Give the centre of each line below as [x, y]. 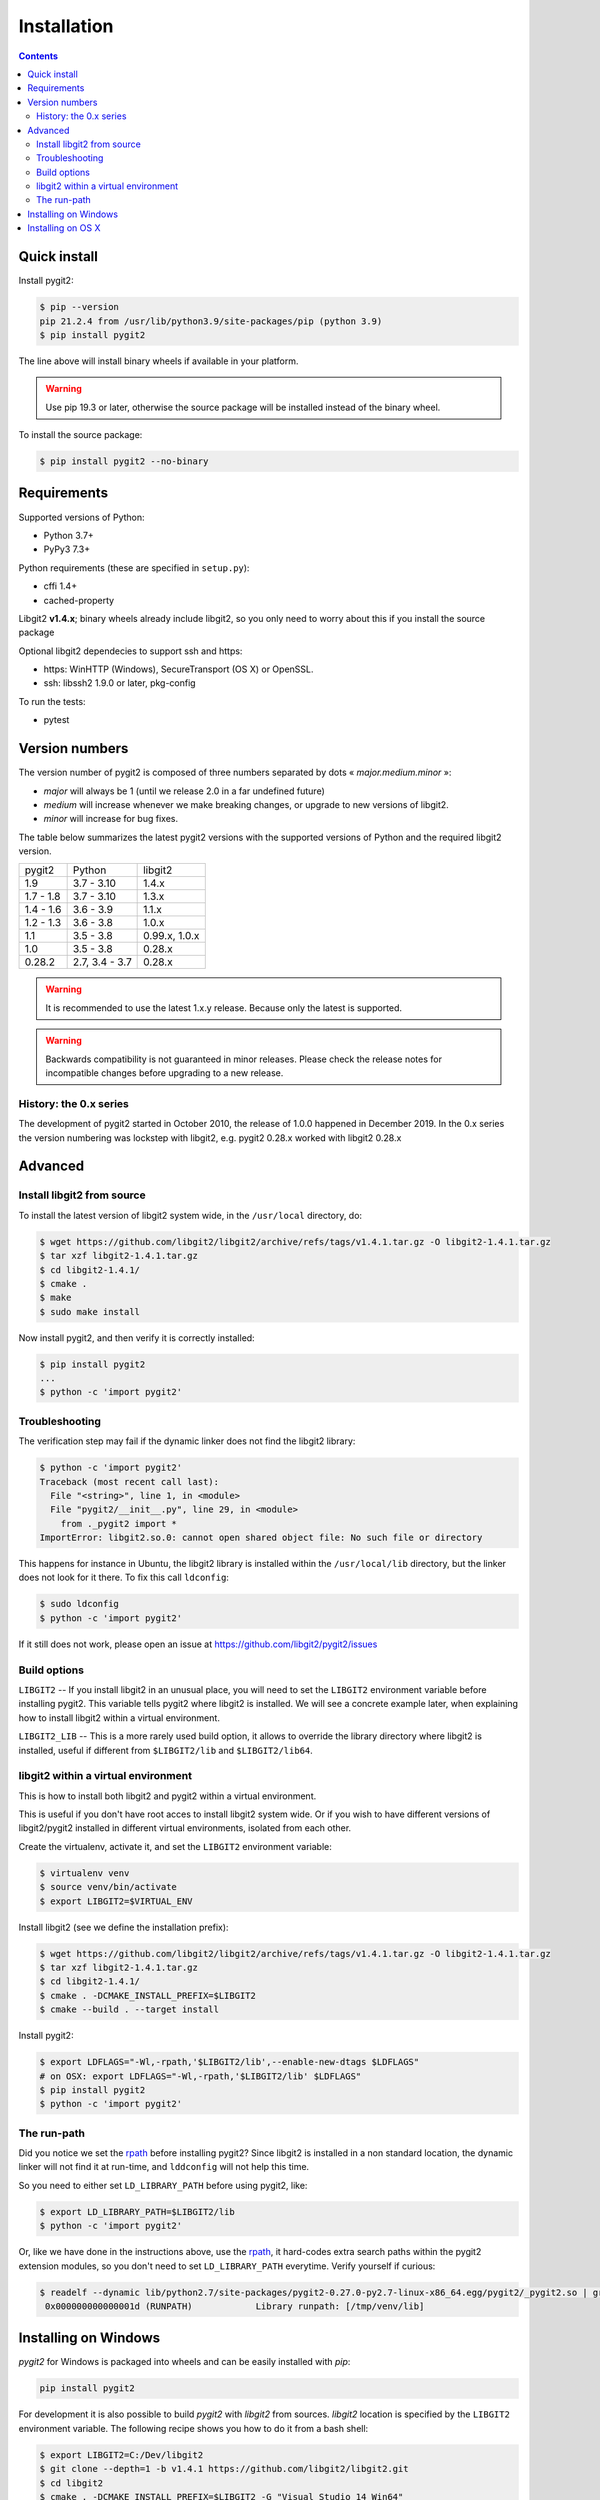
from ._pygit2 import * [118, 1523]
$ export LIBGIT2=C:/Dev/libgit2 [121, 2454]
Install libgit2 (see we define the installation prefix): [123, 1927]
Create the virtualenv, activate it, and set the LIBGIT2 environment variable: [175, 1846]
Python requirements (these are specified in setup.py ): [134, 567]
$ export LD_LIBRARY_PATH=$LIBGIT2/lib [137, 2211]
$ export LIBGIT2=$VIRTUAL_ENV [116, 1901]
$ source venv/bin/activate [108, 1887]
